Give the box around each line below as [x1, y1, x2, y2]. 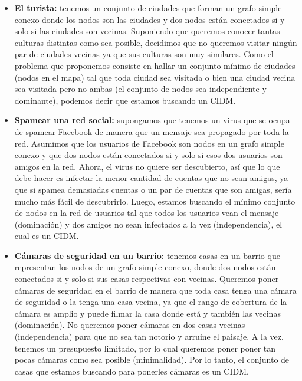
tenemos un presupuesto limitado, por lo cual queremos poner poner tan [14, 341, 276, 354]
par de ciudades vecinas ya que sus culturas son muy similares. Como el [14, 48, 274, 60]
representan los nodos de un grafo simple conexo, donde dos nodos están [14, 261, 276, 273]
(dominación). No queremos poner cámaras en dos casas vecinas [14, 318, 245, 331]
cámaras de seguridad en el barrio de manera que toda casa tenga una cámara [14, 284, 297, 296]
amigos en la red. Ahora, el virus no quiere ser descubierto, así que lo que [14, 160, 280, 172]
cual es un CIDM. [14, 229, 79, 242]
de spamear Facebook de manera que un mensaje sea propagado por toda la [14, 125, 289, 137]
